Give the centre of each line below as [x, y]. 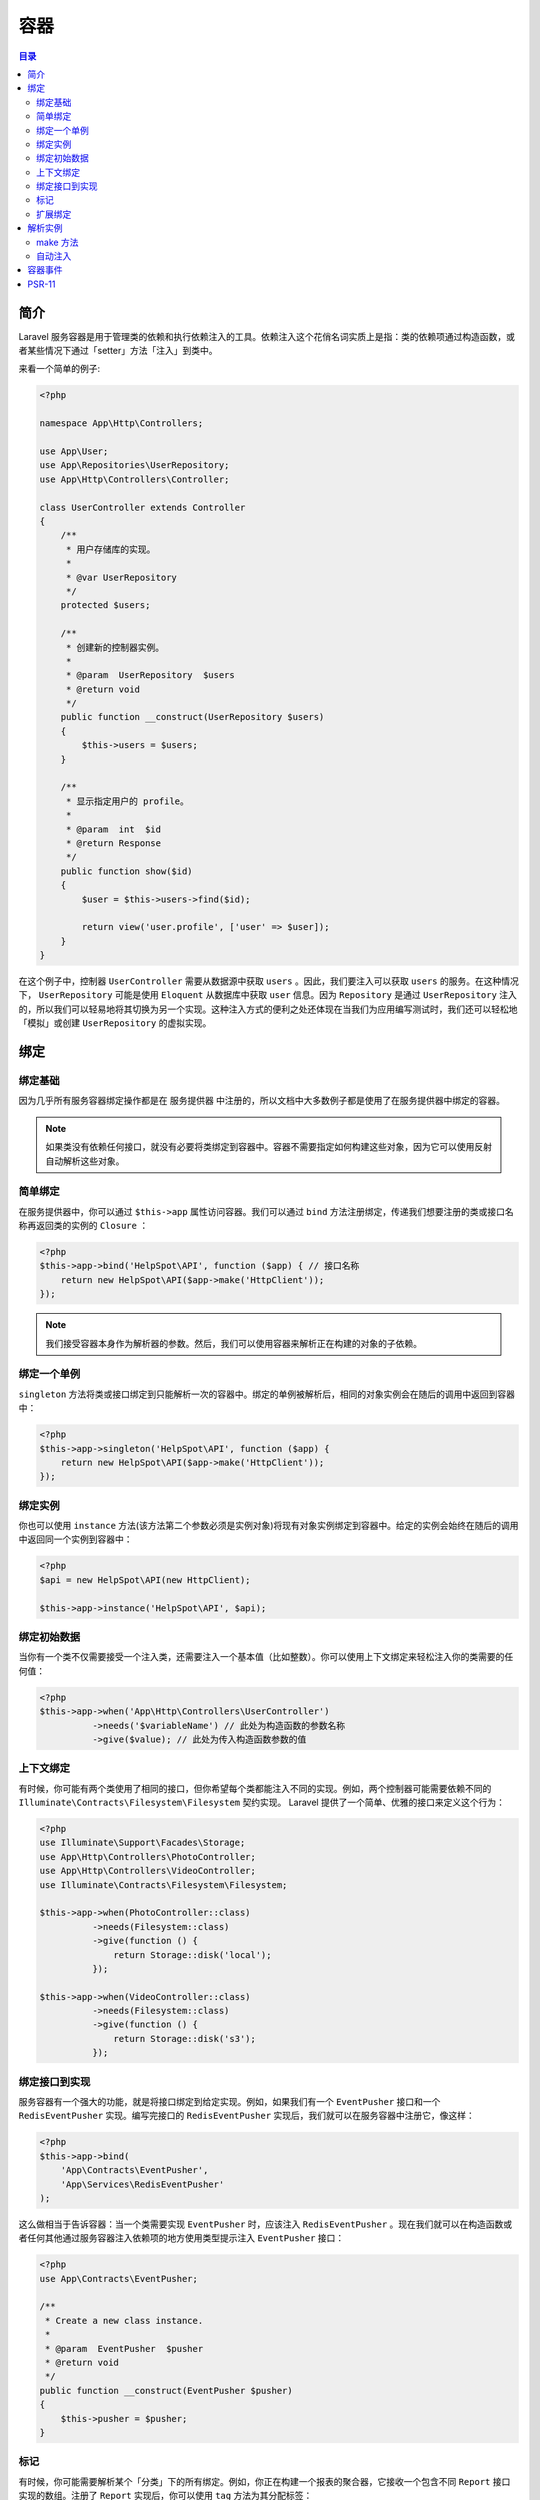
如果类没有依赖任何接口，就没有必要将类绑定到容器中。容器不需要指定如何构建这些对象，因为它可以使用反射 [268, 1147]
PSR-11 [41, 284]
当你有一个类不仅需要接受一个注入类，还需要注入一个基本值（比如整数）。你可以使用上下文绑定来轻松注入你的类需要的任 [266, 1657]
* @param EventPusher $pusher [124, 2348]
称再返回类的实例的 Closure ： [83, 1226]
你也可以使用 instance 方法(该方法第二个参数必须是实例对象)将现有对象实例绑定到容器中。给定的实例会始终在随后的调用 [268, 1526]
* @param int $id [113, 829]
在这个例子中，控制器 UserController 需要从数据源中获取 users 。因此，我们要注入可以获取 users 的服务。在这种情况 [268, 981]
